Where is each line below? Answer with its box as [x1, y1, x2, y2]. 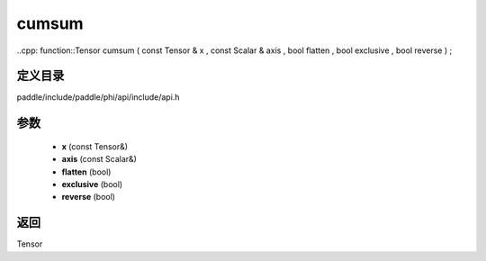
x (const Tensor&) [61, 140, 129, 152]
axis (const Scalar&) [61, 154, 137, 165]
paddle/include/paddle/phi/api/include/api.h [16, 92, 180, 103]
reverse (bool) [61, 192, 116, 202]
